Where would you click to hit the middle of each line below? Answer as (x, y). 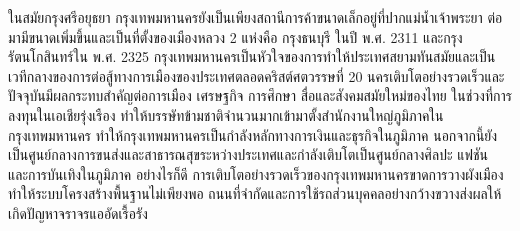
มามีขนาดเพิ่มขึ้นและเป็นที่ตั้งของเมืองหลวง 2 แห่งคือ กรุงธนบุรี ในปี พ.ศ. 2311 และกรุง (235, 36)
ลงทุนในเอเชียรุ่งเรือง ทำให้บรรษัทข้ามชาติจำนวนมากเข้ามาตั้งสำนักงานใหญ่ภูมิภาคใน (226, 114)
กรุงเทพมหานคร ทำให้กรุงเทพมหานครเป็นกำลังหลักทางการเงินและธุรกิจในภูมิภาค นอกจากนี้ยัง (253, 134)
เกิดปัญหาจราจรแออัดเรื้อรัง (78, 212)
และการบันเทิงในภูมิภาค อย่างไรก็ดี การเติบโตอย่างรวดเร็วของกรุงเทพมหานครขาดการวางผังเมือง (256, 173)
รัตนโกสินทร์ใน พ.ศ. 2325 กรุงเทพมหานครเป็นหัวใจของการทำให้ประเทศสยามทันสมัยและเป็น (252, 56)
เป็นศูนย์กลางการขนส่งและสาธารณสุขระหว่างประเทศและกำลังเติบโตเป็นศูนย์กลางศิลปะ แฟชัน (248, 154)
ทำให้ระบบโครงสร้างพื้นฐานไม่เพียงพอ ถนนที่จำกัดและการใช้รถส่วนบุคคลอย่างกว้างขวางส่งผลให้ (255, 193)
